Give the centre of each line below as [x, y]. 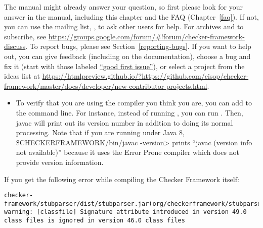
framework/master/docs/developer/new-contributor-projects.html [106, 85]
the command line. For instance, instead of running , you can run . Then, [129, 112]
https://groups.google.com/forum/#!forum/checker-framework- [146, 36]
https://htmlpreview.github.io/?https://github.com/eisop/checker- [145, 76]
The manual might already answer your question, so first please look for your [123, 7]
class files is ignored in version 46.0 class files [95, 221]
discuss [15, 46]
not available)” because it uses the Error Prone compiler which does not [127, 152]
